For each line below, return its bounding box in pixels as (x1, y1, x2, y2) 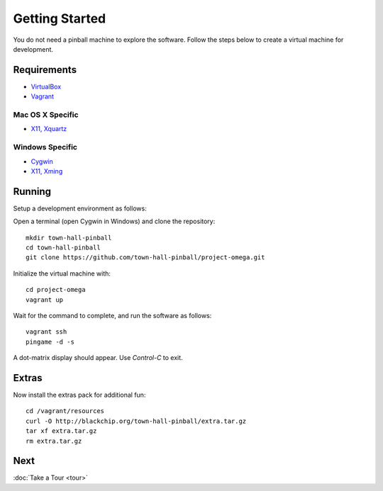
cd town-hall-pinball (26, 243, 101, 252)
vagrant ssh (26, 328, 67, 336)
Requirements (13, 64, 77, 76)
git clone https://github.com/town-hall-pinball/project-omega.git (26, 254, 265, 261)
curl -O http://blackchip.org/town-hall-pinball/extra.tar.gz (26, 417, 247, 425)
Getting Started (13, 11, 106, 26)
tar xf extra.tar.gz (26, 427, 97, 435)
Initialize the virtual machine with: (13, 269, 111, 278)
